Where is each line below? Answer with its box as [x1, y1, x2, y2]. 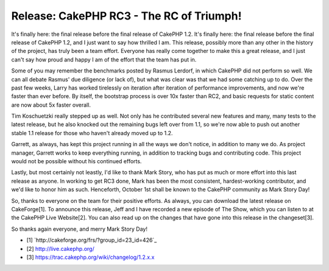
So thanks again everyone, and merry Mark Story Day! [11, 225, 147, 233]
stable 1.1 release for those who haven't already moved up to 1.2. [11, 129, 173, 136]
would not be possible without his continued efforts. [11, 158, 142, 165]
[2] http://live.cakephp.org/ [26, 245, 94, 252]
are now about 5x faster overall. [11, 101, 91, 108]
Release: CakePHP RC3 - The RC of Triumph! [11, 9, 242, 23]
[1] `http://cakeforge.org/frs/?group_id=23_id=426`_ [26, 236, 157, 244]
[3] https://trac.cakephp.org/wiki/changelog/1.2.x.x [26, 253, 155, 261]
